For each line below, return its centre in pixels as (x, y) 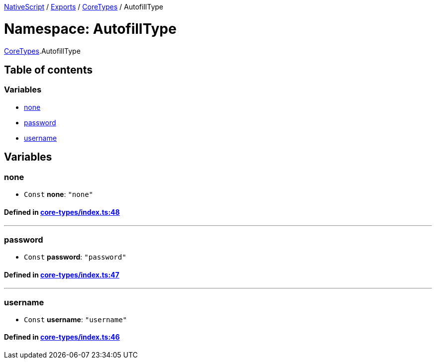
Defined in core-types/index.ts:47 (62, 274)
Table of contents (48, 70)
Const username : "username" (76, 319)
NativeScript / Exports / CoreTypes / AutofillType (84, 7)
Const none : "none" (59, 194)
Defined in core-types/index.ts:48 (62, 212)
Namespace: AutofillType (90, 29)
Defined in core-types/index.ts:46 (62, 337)
